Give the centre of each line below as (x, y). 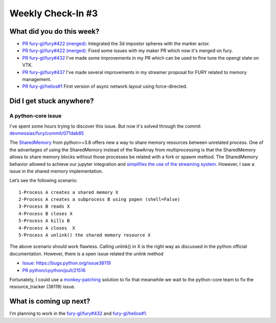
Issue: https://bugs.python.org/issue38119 (66, 263)
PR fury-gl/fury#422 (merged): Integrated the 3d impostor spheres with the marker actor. (116, 44)
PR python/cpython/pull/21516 (54, 270)
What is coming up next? (50, 301)
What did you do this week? (54, 31)
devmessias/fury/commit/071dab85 (47, 133)
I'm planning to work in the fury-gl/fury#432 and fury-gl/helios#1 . (78, 313)
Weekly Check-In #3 (54, 13)
